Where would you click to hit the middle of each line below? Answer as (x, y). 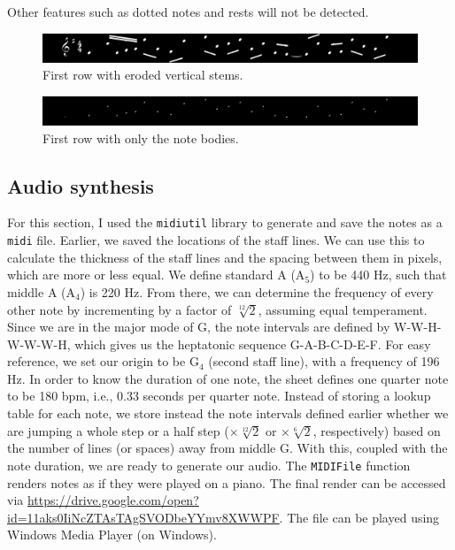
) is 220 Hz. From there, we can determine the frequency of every (257, 291)
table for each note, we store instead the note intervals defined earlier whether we (228, 413)
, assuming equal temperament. (343, 309)
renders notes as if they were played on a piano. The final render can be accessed (227, 482)
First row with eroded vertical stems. (143, 75)
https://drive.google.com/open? (113, 500)
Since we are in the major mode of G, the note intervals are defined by (199, 327)
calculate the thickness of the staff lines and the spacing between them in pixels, (225, 257)
